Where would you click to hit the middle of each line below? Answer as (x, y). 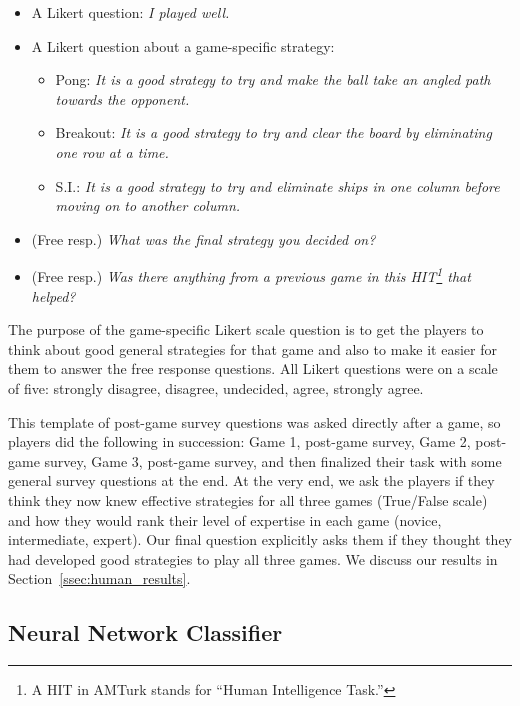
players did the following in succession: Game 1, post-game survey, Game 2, (239, 441)
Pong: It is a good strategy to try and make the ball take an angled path (273, 79)
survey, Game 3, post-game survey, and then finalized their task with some (273, 460)
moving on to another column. (148, 205)
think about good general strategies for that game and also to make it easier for (252, 348)
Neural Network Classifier (145, 632)
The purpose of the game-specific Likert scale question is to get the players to (246, 329)
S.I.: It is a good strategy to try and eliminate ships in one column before (277, 185)
